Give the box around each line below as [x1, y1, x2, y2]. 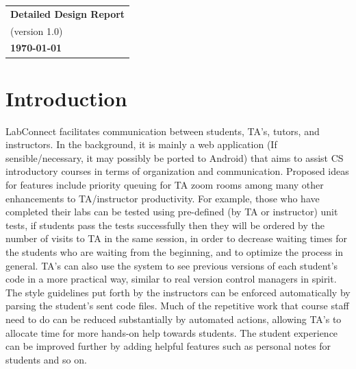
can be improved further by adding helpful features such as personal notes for [5, 339, 331, 353]
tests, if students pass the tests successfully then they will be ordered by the [5, 217, 325, 232]
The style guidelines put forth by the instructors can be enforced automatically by [5, 285, 351, 299]
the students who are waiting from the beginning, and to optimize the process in [5, 245, 344, 259]
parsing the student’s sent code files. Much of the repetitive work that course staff [5, 298, 349, 313]
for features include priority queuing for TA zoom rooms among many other [5, 178, 324, 192]
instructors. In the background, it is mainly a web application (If [5, 137, 277, 152]
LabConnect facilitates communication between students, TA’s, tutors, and [5, 123, 320, 138]
